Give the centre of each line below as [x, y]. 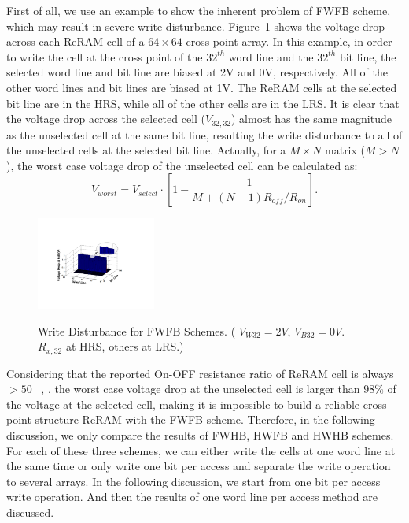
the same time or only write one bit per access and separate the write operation [199, 466]
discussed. [30, 512]
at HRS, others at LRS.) [125, 346]
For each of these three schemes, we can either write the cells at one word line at [201, 450]
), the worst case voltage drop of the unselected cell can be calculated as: [182, 165]
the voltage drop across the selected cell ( [106, 119]
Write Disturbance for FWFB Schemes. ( [137, 330]
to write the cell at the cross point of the [105, 56]
